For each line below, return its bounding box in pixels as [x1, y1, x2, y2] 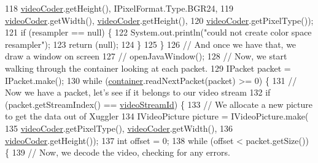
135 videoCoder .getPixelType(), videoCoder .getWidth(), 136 [5, 121, 233, 134]
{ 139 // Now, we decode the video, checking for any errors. [5, 146, 230, 159]
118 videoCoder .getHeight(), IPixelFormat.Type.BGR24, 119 [5, 2, 233, 14]
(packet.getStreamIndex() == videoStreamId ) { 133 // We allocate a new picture [5, 97, 313, 110]
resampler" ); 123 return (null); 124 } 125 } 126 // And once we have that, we [5, 37, 297, 50]
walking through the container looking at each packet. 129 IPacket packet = [5, 61, 291, 74]
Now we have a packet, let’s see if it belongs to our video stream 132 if [5, 86, 271, 99]
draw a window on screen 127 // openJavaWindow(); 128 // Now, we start [5, 50, 287, 63]
